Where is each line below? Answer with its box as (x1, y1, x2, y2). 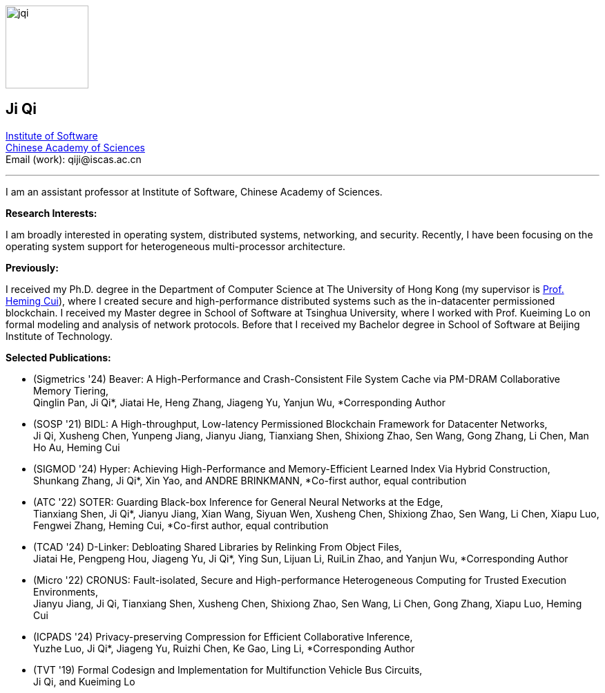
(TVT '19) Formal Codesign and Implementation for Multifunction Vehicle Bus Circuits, (33, 663, 423, 676)
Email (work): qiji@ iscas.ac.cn (6, 153, 142, 165)
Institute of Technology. (6, 330, 113, 342)
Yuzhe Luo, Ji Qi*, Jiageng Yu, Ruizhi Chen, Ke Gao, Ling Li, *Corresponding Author (33, 642, 415, 654)
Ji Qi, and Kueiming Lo (33, 675, 135, 687)
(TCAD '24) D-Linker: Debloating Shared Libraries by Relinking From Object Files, (33, 540, 402, 553)
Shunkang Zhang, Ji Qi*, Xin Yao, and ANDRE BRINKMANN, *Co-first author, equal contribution (33, 474, 467, 486)
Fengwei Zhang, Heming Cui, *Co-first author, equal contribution (33, 519, 329, 531)
